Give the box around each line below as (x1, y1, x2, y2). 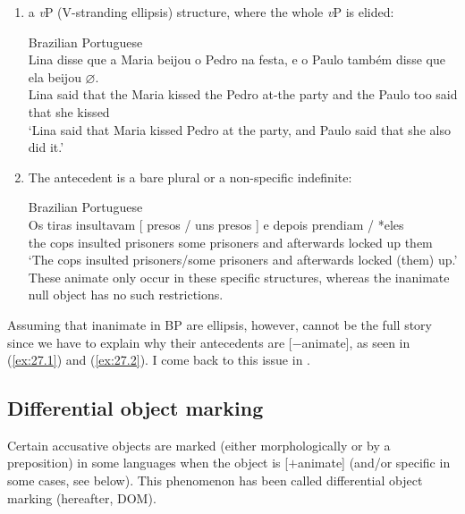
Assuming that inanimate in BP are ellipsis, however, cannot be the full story (7, 315, 432, 333)
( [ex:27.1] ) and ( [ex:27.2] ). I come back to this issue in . (7, 350, 310, 369)
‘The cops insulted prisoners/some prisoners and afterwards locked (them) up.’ (28, 250, 458, 269)
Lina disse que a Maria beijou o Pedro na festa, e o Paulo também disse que (28, 50, 445, 69)
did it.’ (28, 138, 64, 156)
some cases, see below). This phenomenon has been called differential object (7, 471, 423, 490)
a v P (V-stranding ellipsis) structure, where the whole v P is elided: (28, 3, 394, 21)
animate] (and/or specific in (298, 453, 451, 472)
